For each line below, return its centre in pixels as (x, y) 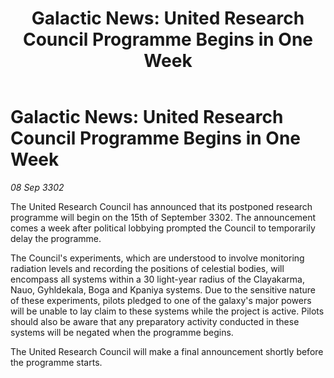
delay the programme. (56, 238)
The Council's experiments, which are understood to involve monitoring (157, 258)
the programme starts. (56, 362)
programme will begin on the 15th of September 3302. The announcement (163, 217)
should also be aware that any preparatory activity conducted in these (155, 321)
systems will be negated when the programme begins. (122, 332)
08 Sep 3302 (37, 187)
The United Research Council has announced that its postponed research (161, 206)
